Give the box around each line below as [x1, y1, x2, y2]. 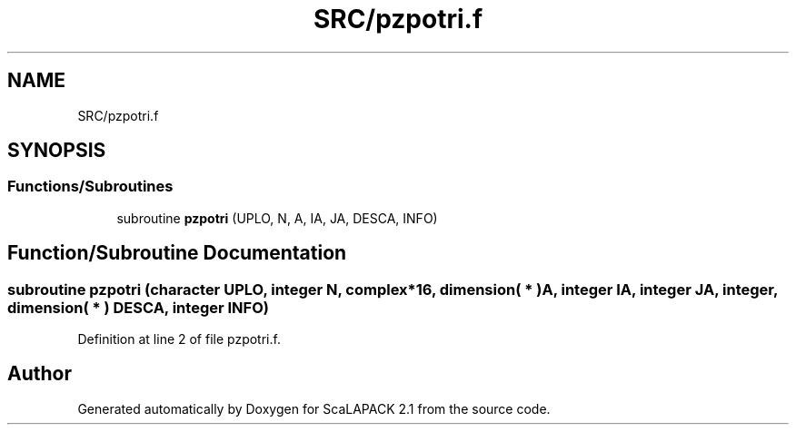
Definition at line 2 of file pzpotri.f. [77, 331, 281, 348]
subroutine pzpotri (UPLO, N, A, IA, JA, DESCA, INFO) [116, 210, 438, 226]
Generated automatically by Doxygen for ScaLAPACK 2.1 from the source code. [77, 400, 551, 417]
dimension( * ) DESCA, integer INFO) [7, 298, 269, 317]
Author [7, 362, 72, 386]
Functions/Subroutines [7, 177, 174, 196]
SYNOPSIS [7, 139, 106, 162]
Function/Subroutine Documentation [7, 241, 347, 265]
